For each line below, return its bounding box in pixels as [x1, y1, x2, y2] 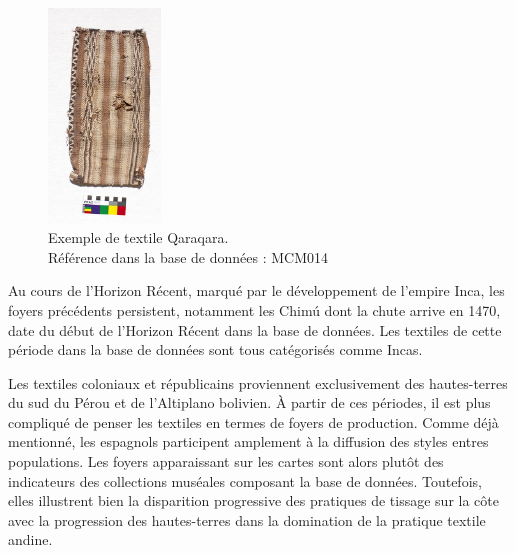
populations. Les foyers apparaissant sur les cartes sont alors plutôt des [8, 451, 444, 472]
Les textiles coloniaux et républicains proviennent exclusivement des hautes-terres [8, 372, 508, 393]
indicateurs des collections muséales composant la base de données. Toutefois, [8, 470, 482, 491]
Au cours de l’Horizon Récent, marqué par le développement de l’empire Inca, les [8, 280, 505, 301]
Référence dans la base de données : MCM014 [48, 246, 329, 267]
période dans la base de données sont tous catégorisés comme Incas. [8, 339, 423, 360]
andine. [8, 529, 53, 550]
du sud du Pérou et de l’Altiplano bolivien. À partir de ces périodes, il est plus [8, 392, 491, 413]
